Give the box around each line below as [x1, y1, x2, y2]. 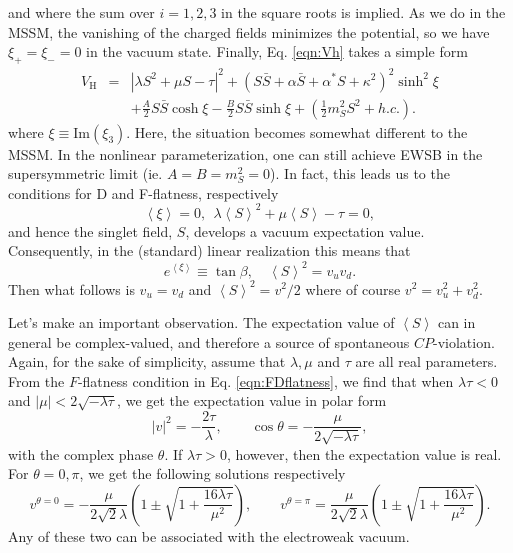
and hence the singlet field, [8, 220, 173, 241]
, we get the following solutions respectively [79, 463, 346, 484]
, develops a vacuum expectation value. [185, 220, 425, 241]
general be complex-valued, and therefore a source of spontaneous [8, 331, 410, 352]
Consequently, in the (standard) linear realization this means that [8, 240, 411, 261]
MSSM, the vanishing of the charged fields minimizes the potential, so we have [8, 21, 490, 42]
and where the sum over [8, 2, 155, 22]
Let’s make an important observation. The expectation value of [8, 312, 395, 333]
